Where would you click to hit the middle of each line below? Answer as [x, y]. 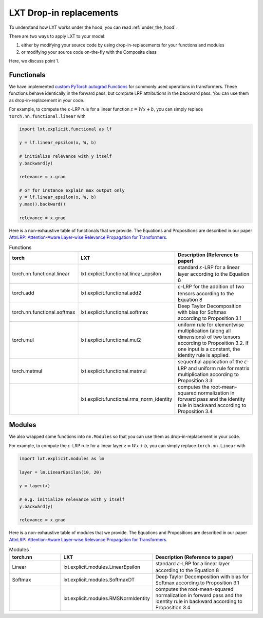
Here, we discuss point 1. [34, 61]
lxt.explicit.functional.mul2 [111, 340]
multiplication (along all [205, 330]
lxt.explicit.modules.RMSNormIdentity [107, 598]
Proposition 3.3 [195, 380]
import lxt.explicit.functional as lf [66, 129]
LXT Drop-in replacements [64, 13]
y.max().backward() [42, 204]
